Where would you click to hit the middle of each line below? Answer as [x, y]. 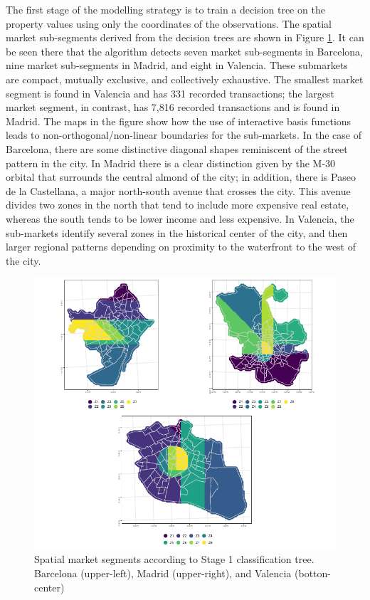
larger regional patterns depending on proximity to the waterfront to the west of [181, 247]
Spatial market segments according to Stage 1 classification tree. [174, 559]
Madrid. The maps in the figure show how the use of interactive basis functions [179, 121]
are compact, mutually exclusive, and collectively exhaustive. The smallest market [185, 79]
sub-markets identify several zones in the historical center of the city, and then [177, 232]
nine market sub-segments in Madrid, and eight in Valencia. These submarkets [177, 65]
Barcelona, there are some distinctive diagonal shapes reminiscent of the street [177, 148]
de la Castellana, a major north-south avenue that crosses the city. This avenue [178, 190]
